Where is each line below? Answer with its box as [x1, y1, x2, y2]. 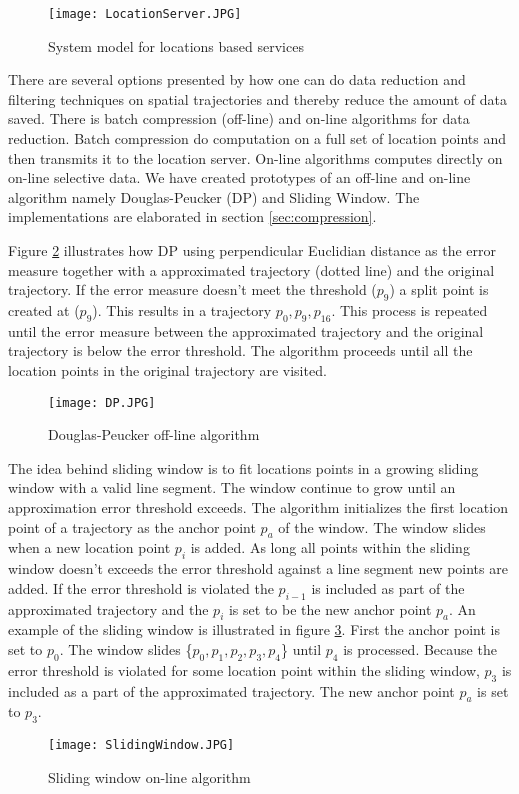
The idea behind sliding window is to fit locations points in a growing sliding [8, 457, 479, 478]
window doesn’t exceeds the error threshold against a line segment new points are [8, 558, 508, 579]
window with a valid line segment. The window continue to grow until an [8, 477, 456, 498]
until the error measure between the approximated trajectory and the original [8, 320, 484, 341]
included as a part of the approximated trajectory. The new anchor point [8, 680, 455, 701]
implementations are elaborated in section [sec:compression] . [8, 206, 377, 227]
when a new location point [8, 537, 171, 558]
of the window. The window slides [278, 516, 486, 537]
